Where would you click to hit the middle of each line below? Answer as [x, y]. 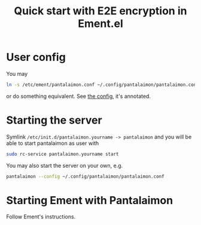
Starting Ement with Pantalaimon [90, 200]
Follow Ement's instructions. [41, 217]
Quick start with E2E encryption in [100, 11]
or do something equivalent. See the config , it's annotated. [79, 96]
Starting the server [54, 120]
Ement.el [100, 24]
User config [36, 57]
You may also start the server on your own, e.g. [65, 165]
